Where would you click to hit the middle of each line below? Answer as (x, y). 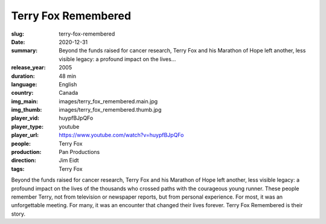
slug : (18, 34)
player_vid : (25, 118)
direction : (24, 161)
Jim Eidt (69, 161)
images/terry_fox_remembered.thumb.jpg (110, 110)
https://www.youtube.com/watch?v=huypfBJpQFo (121, 135)
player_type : (27, 126)
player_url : (25, 135)
